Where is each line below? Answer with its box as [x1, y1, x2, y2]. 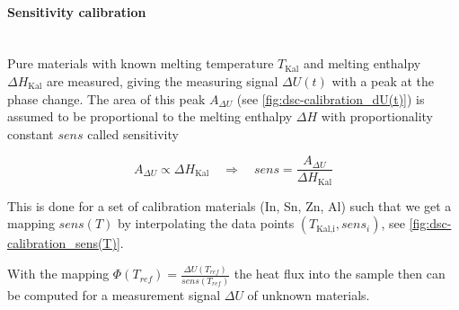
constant [7, 124, 54, 143]
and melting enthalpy [303, 54, 421, 73]
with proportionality [321, 107, 434, 126]
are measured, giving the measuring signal [47, 71, 278, 90]
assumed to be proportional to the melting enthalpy [7, 107, 293, 126]
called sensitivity [87, 124, 179, 143]
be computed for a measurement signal [7, 285, 221, 304]
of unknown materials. [247, 285, 370, 304]
